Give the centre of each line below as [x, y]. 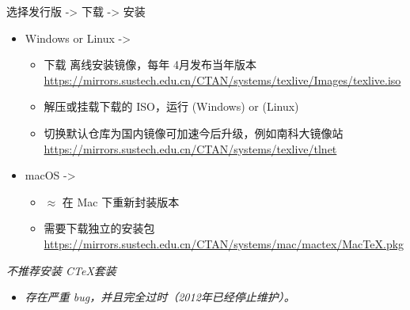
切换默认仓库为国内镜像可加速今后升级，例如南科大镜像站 [194, 132]
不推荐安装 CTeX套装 [61, 270]
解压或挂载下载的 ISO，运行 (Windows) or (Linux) [171, 106]
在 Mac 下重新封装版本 [121, 201]
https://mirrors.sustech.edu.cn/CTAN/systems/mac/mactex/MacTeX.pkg [224, 243]
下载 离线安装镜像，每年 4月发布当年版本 [150, 64]
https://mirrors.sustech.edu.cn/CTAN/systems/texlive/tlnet [190, 148]
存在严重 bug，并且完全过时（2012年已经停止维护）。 [160, 297]
